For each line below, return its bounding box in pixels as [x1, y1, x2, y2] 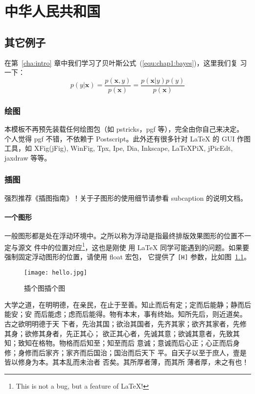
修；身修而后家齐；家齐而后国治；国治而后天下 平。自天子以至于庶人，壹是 [4, 347, 247, 357]
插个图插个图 [24, 283, 65, 293]
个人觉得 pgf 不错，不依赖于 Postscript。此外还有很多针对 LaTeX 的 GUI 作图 [4, 133, 251, 143]
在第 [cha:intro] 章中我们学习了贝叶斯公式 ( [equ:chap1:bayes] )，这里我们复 [4, 57, 238, 68]
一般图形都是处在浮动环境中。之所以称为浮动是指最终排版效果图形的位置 [4, 231, 237, 241]
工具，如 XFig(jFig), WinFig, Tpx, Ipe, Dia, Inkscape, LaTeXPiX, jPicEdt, [4, 143, 233, 153]
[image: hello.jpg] [24, 269, 87, 276]
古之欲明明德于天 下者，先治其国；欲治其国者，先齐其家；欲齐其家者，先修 [4, 318, 247, 328]
